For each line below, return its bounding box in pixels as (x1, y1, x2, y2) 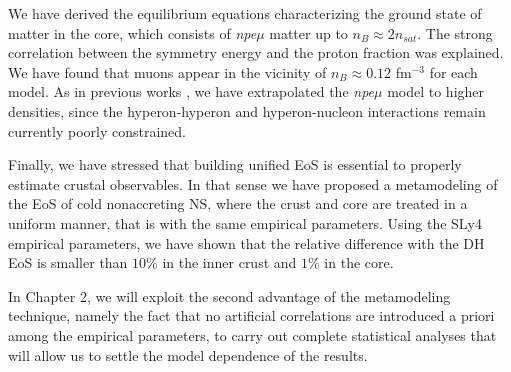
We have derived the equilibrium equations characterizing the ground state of (8, 3, 482, 23)
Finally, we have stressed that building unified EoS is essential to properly (8, 154, 462, 175)
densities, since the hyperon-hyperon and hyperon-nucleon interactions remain (8, 100, 486, 121)
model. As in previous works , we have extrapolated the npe (8, 81, 375, 102)
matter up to (269, 22, 348, 43)
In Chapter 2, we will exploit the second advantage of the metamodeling (8, 285, 451, 306)
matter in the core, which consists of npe (8, 22, 257, 43)
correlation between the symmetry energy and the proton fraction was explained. (8, 42, 504, 63)
